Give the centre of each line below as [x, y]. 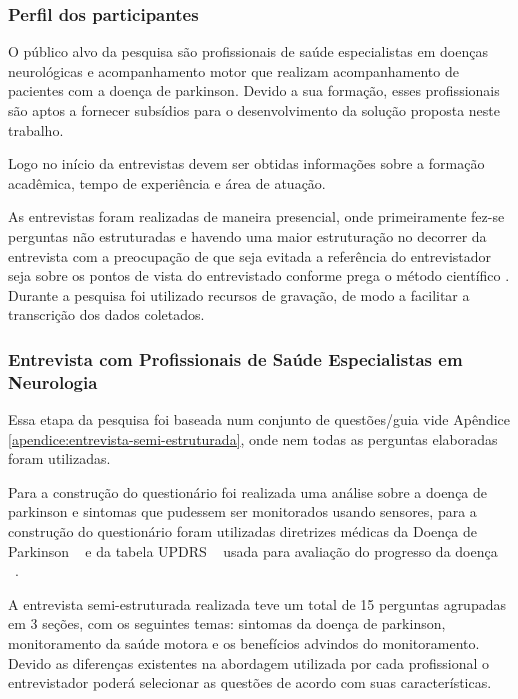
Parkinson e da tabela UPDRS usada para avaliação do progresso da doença [253, 550]
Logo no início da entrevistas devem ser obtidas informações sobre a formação [246, 163]
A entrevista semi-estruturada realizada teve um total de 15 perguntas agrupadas [257, 603]
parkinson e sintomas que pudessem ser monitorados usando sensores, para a [242, 511]
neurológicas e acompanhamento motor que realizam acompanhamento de [233, 70]
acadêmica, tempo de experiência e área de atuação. [167, 182]
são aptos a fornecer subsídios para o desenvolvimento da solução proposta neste [254, 110]
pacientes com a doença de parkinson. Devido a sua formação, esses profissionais [254, 90]
